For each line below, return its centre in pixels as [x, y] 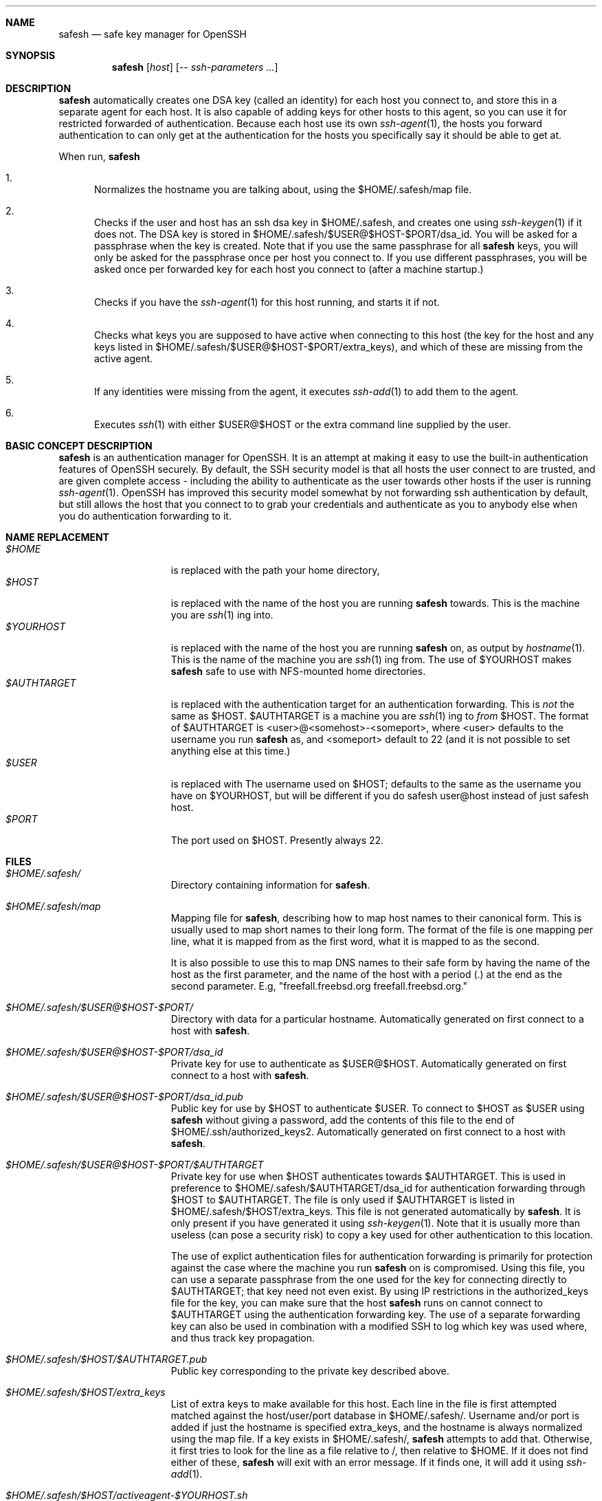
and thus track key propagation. [243, 1338]
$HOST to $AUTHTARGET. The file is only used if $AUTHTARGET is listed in [343, 1200]
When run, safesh [99, 156]
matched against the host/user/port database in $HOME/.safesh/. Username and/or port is [375, 1415]
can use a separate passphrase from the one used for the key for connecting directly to [369, 1279]
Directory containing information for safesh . [270, 885]
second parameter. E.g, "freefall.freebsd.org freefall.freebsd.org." [319, 986]
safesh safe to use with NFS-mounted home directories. [298, 671]
